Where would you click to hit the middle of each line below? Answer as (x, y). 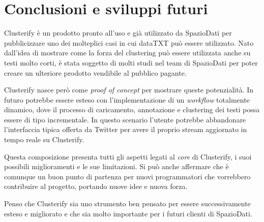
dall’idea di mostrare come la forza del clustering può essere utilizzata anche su (127, 53)
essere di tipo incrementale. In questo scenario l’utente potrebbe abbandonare (125, 119)
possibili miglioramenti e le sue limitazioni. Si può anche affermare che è (116, 166)
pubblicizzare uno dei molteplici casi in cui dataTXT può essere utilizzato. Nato (129, 42)
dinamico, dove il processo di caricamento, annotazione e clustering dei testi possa (132, 109)
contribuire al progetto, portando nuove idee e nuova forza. (96, 186)
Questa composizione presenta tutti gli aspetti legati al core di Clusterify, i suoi (128, 156)
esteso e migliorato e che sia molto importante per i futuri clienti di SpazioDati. (128, 213)
